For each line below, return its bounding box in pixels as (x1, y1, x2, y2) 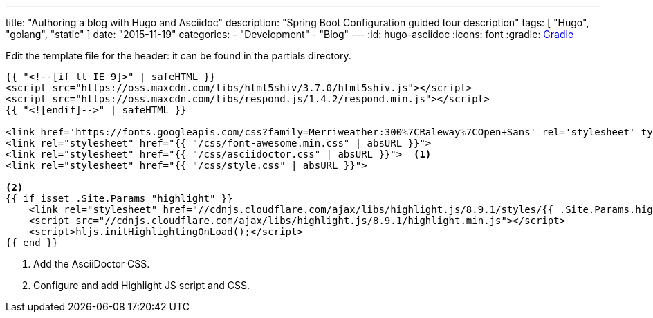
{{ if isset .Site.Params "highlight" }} (6, 193, 233, 204)
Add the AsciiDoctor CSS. (33, 258, 150, 270)
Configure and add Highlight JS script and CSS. (33, 279, 250, 291)
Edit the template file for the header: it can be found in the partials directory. (6, 50, 351, 62)
